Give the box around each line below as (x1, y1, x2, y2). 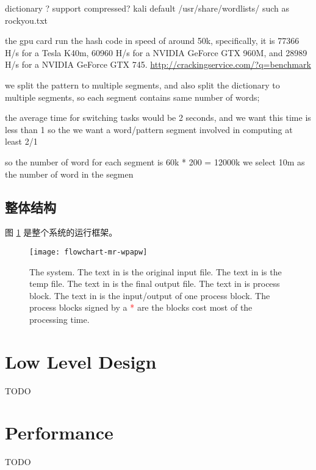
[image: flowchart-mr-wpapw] (29, 247, 148, 256)
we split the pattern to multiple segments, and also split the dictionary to (5, 78, 280, 91)
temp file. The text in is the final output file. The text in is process (29, 277, 280, 290)
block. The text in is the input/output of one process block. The (29, 289, 270, 302)
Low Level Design (5, 349, 157, 374)
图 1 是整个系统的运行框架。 (5, 226, 118, 239)
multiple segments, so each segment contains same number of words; (5, 90, 260, 103)
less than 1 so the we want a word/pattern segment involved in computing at (5, 123, 293, 136)
